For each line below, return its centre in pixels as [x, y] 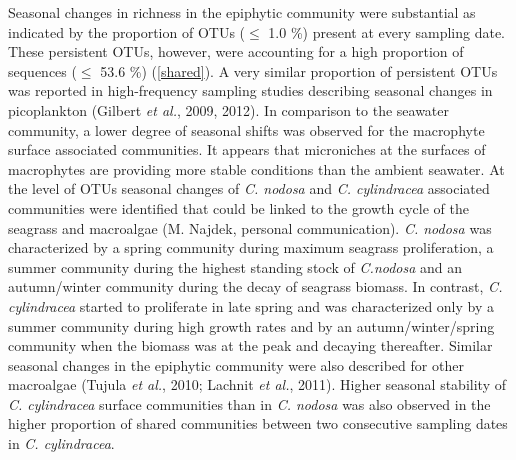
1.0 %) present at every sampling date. [387, 31]
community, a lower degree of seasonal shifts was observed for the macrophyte [246, 129]
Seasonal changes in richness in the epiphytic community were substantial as [242, 12]
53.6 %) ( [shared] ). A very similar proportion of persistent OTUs [299, 70]
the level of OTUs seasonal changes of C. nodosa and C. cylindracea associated [249, 188]
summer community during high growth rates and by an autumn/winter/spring [251, 325]
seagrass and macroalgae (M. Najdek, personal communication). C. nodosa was [250, 227]
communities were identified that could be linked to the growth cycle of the [238, 207]
